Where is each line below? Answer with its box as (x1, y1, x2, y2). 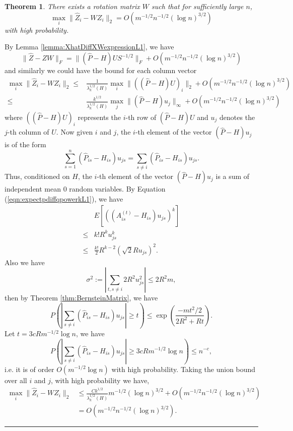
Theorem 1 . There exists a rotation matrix (5, 1, 140, 11)
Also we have (5, 257, 45, 267)
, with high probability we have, (50, 375, 150, 385)
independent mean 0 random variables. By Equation (5, 183, 166, 194)
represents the (78, 111, 121, 122)
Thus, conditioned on (5, 171, 70, 181)
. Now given (56, 127, 93, 137)
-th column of (7, 127, 49, 137)
